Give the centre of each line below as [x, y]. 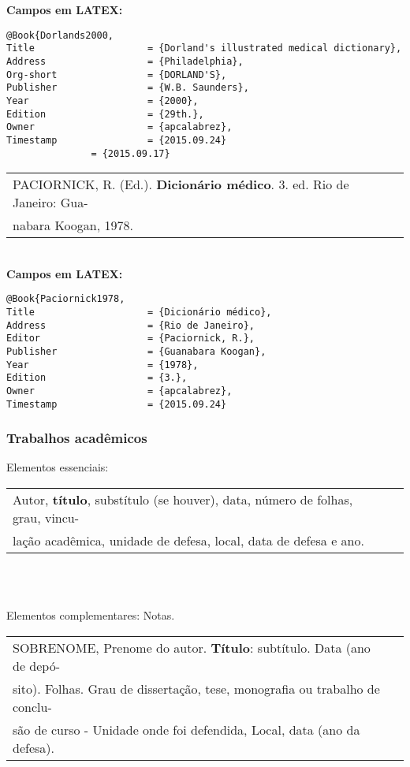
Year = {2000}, [102, 101]
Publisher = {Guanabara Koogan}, [136, 351]
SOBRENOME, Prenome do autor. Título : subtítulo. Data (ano [192, 647]
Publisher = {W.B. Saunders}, [128, 88]
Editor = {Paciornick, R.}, [130, 339]
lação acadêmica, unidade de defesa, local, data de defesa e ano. [188, 541]
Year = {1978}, [102, 365]
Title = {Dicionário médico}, [139, 312]
